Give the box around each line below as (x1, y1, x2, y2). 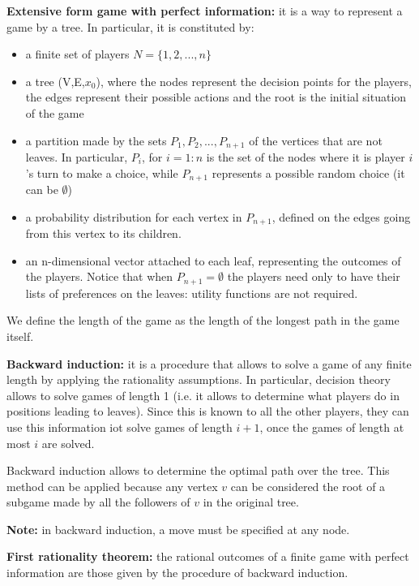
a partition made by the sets (25, 131, 167, 149)
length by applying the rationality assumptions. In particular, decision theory (6, 371, 391, 388)
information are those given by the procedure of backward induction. (6, 564, 348, 581)
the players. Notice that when (25, 268, 173, 285)
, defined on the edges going (271, 208, 411, 225)
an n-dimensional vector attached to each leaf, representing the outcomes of (25, 252, 401, 269)
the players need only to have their (227, 268, 400, 285)
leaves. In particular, (25, 149, 128, 166)
